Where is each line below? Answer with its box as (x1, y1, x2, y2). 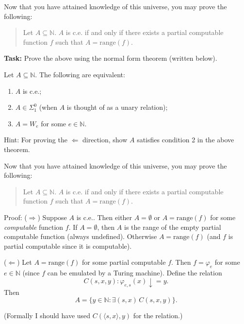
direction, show (82, 135, 128, 145)
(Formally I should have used (4, 310, 91, 321)
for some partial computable (82, 257, 166, 267)
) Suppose (37, 212, 67, 222)
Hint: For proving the (4, 135, 67, 145)
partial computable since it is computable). (4, 240, 132, 251)
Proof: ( (4, 212, 27, 222)
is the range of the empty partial (124, 222, 221, 232)
